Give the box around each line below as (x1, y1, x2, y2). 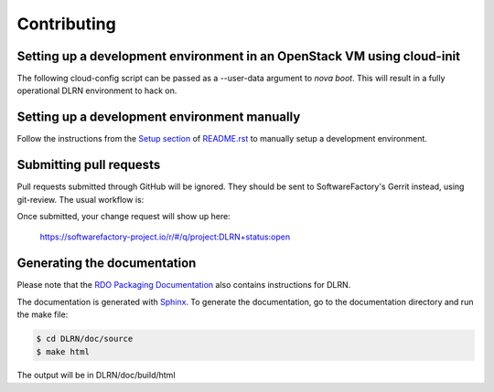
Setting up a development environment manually (16, 110, 301, 125)
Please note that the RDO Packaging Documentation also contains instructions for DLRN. (16, 280, 351, 291)
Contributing (16, 14, 116, 34)
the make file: (16, 309, 69, 320)
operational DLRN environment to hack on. (16, 85, 177, 96)
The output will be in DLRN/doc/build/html (16, 370, 176, 381)
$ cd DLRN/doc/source (36, 334, 134, 344)
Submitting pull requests (16, 157, 161, 173)
